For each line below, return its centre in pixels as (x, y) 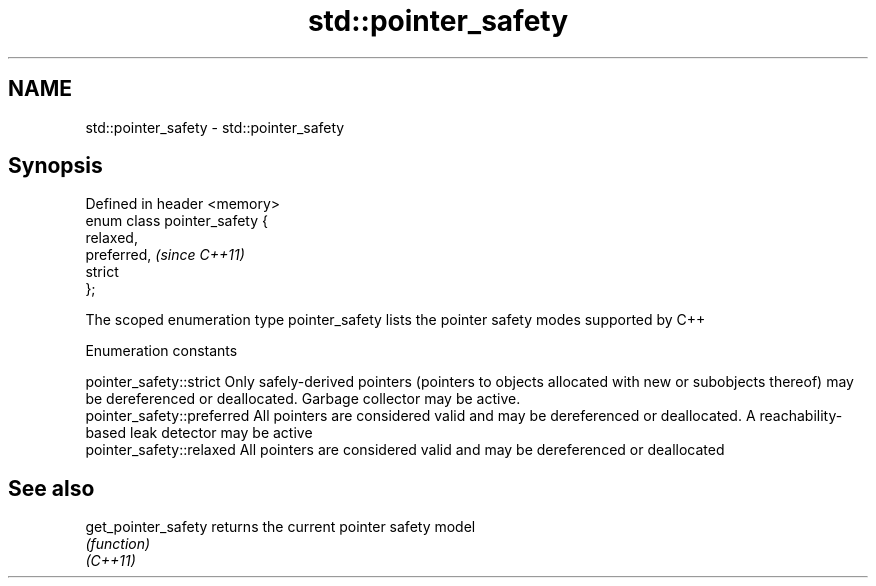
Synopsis (55, 166)
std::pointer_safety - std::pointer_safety (215, 127)
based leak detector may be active (199, 433)
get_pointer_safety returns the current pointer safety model (280, 527)
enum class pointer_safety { (176, 221)
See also (51, 488)
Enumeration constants (161, 351)
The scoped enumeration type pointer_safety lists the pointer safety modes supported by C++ (395, 320)
